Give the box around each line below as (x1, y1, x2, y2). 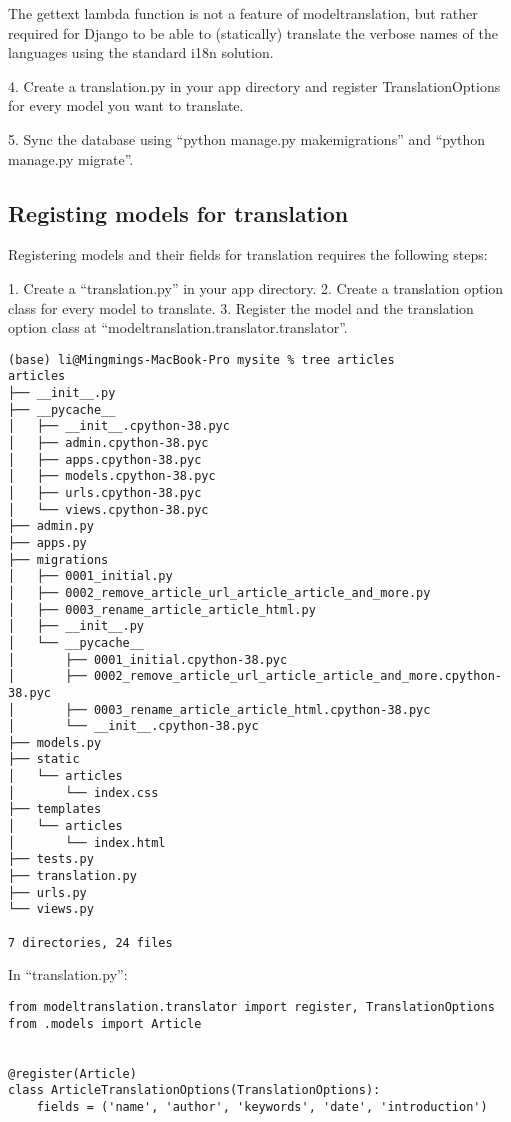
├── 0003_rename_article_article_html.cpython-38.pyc (65, 702, 431, 717)
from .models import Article (8, 1016, 202, 1031)
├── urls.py (8, 885, 87, 900)
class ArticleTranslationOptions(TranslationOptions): (8, 1083, 381, 1098)
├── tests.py (8, 852, 94, 867)
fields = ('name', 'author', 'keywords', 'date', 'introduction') (36, 1099, 488, 1114)
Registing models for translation (8, 197, 349, 228)
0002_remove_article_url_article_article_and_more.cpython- (93, 669, 502, 684)
